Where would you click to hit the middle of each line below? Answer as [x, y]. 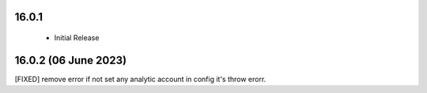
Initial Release [77, 38]
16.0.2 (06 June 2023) [70, 60]
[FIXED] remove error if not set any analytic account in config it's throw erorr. [140, 79]
